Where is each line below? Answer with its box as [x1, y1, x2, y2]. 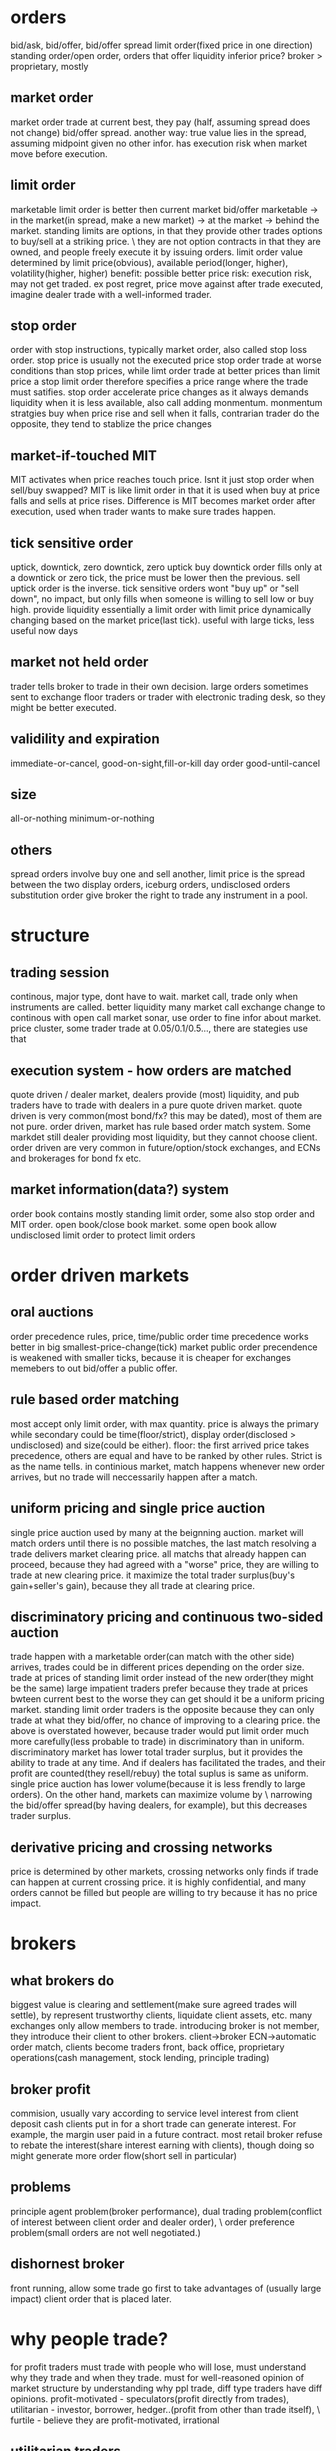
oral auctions [10, 1304, 94, 1321]
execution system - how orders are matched [10, 1062, 292, 1079]
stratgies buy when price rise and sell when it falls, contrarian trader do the [10, 407, 320, 420]
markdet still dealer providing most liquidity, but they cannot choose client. [10, 1131, 318, 1143]
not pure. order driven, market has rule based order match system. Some [10, 1121, 312, 1133]
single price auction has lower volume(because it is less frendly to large [10, 1778, 306, 1790]
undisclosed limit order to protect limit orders [10, 1229, 196, 1241]
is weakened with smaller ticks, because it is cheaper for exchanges [10, 1351, 292, 1363]
